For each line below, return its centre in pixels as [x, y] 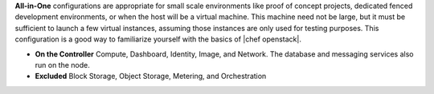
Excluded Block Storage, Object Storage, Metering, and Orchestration [151, 76]
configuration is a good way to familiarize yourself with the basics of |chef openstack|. [158, 39]
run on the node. [62, 65]
